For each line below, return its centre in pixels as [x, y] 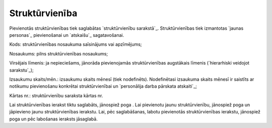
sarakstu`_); [21, 70]
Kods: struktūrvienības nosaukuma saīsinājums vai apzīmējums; [76, 44]
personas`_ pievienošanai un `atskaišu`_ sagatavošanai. [67, 35]
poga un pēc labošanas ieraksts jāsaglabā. [53, 119]
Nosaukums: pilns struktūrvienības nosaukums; [59, 53]
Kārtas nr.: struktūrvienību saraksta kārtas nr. [56, 95]
